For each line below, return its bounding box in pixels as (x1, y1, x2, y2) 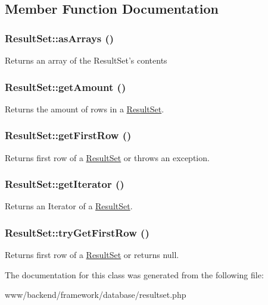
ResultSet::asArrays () (5, 30, 114, 45)
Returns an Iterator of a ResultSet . (5, 200, 133, 212)
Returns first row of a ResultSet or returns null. (5, 249, 179, 261)
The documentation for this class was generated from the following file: (5, 268, 264, 281)
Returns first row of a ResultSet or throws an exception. (5, 151, 210, 163)
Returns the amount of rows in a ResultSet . (5, 102, 164, 115)
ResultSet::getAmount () (5, 79, 126, 94)
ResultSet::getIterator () (5, 177, 124, 191)
